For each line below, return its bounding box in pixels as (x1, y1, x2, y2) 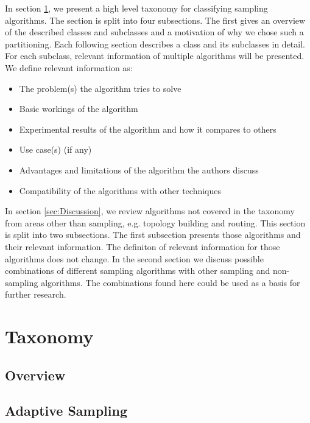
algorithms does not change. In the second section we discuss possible (5, 252, 264, 265)
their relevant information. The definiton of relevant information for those (5, 240, 280, 253)
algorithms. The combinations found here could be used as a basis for (41, 276, 300, 288)
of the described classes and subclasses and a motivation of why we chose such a (5, 26, 304, 38)
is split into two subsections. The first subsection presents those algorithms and (5, 228, 301, 241)
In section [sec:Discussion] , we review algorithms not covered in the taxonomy (5, 205, 295, 217)
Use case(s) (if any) (19, 143, 92, 156)
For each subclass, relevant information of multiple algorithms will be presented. (5, 49, 305, 62)
